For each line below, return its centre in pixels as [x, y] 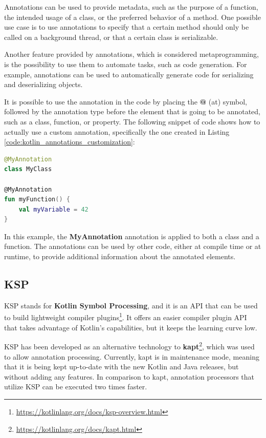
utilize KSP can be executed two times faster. [76, 387]
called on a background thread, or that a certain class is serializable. [111, 37]
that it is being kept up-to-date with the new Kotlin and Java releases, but [121, 367]
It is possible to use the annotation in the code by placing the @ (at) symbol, [126, 101]
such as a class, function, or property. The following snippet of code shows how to [132, 121]
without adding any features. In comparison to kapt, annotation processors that [129, 376]
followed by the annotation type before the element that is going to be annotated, [132, 111]
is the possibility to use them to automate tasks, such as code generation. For [126, 64]
